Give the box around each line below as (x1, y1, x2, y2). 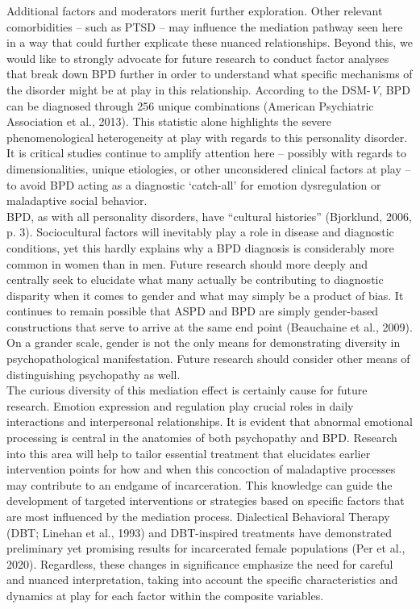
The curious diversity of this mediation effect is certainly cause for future (6, 382, 368, 398)
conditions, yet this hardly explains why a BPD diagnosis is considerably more (6, 239, 394, 256)
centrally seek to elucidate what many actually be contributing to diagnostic (6, 271, 384, 288)
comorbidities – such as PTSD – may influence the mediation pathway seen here (6, 18, 403, 35)
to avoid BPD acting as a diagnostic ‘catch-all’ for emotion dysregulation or (6, 176, 381, 193)
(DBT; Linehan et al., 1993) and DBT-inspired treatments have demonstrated (6, 523, 393, 540)
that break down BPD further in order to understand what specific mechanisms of (6, 65, 413, 82)
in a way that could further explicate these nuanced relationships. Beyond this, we (6, 34, 413, 51)
